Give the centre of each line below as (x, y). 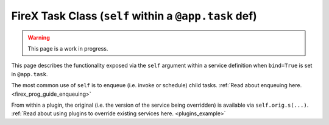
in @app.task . (30, 74)
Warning (39, 37)
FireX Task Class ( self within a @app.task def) (134, 16)
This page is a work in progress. (68, 48)
